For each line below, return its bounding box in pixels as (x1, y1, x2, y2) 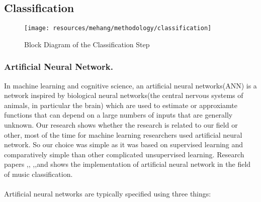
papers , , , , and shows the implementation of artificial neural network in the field (4, 159, 251, 169)
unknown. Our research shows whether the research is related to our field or (4, 120, 238, 130)
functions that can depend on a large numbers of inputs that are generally (4, 110, 233, 120)
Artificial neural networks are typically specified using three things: (4, 188, 211, 199)
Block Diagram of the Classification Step (24, 39, 150, 49)
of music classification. (4, 169, 73, 179)
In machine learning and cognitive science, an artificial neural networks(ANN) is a (4, 80, 257, 90)
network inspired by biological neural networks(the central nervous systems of (4, 90, 243, 100)
